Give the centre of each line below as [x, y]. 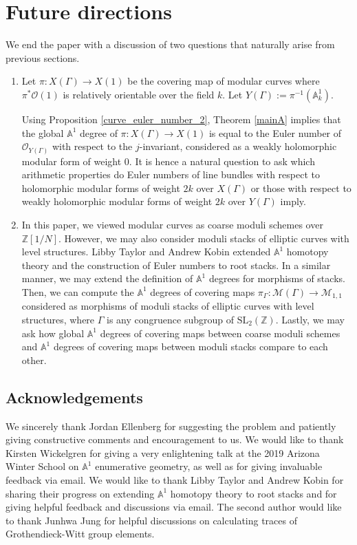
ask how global [53, 333]
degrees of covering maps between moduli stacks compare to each [191, 346]
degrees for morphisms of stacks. [277, 278]
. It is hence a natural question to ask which [222, 161]
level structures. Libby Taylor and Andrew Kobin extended [146, 252]
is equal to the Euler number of [275, 132]
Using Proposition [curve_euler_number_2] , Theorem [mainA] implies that [181, 119]
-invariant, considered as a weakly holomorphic [238, 146]
